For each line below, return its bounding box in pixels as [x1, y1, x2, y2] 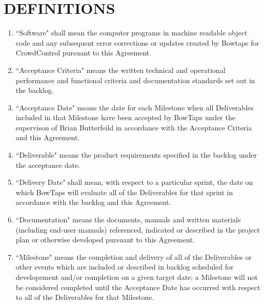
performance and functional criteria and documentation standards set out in [15, 74, 255, 85]
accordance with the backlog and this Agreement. [15, 197, 171, 207]
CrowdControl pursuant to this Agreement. [15, 47, 152, 58]
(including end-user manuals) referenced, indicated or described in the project [15, 224, 260, 235]
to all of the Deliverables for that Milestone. [15, 292, 154, 302]
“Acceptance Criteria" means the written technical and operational [15, 64, 226, 75]
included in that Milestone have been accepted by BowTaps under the [15, 112, 235, 123]
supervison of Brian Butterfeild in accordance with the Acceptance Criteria [15, 122, 252, 132]
